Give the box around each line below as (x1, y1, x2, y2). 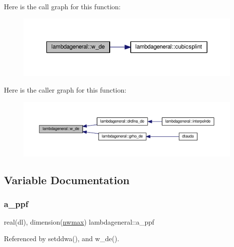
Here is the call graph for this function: (4, 1, 121, 11)
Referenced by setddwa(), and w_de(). (4, 233, 119, 243)
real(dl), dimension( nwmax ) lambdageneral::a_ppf (4, 217, 155, 227)
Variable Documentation (4, 172, 130, 187)
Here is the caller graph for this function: (4, 84, 127, 95)
